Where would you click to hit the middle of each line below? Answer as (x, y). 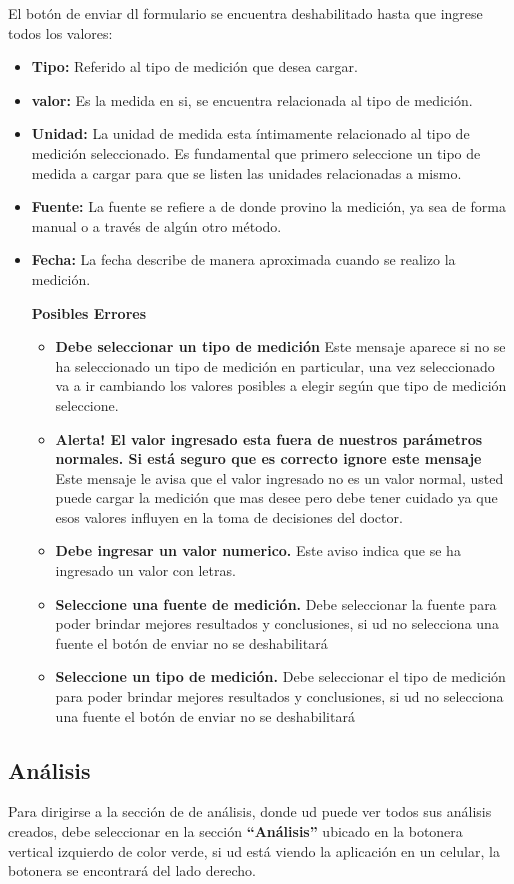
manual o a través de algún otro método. (156, 225)
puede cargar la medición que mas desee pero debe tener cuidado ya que (276, 497)
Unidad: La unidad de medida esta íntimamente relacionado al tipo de (250, 133)
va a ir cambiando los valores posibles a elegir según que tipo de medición (281, 385)
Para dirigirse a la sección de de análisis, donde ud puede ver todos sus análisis (250, 811)
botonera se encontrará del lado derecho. (132, 870)
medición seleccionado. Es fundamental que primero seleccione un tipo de (256, 152)
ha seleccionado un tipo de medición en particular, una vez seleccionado (275, 365)
